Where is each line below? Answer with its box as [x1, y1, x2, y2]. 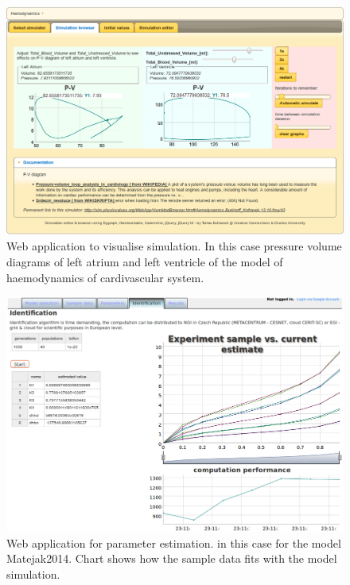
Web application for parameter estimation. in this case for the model [6, 534, 341, 551]
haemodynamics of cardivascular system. [6, 269, 204, 285]
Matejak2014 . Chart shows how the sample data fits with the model [6, 550, 337, 567]
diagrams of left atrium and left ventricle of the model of [6, 253, 283, 269]
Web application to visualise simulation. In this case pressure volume [6, 238, 342, 254]
